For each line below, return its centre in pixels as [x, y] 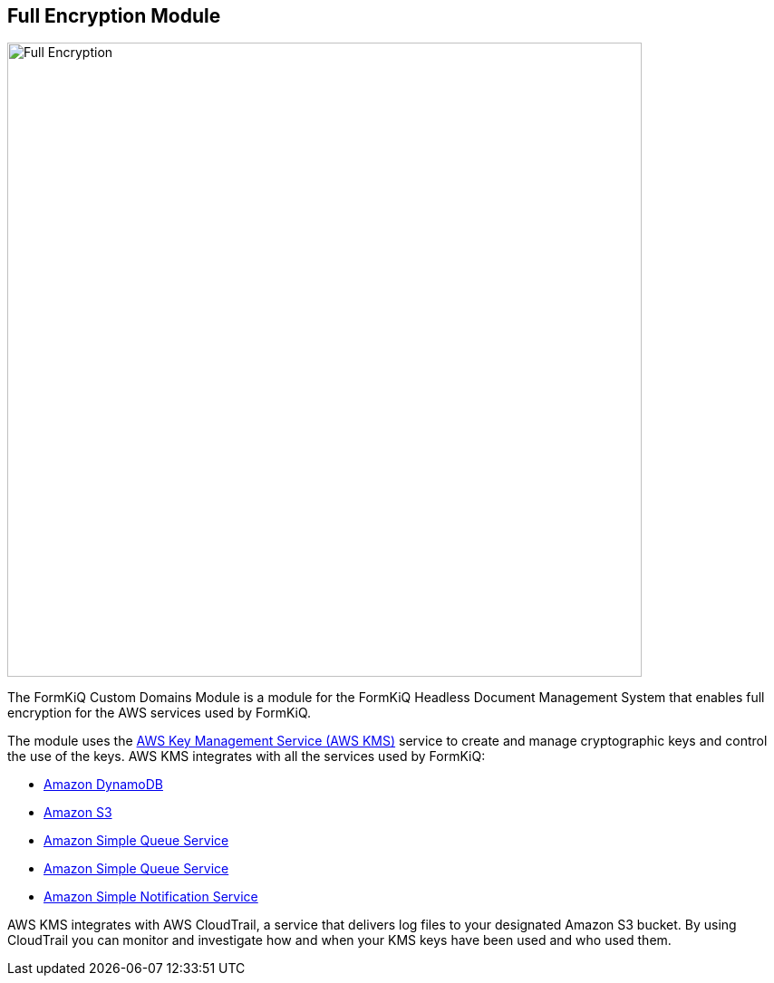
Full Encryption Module [114, 16]
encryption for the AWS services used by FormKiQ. [160, 713]
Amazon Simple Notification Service [151, 897]
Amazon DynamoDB [103, 785]
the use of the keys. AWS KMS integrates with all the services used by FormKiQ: [247, 757]
